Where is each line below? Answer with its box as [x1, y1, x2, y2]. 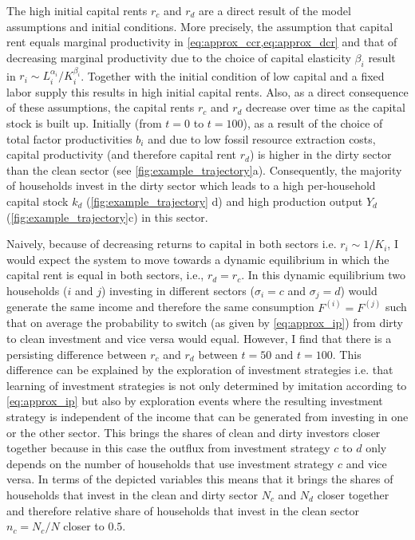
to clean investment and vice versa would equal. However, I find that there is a [6, 329, 392, 346]
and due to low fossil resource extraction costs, [148, 130, 376, 147]
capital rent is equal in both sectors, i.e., [6, 266, 204, 283]
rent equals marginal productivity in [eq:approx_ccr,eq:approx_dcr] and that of [6, 34, 397, 50]
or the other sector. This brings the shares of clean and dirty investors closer [6, 424, 381, 440]
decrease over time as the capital [246, 99, 405, 116]
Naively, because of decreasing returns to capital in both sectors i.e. [6, 235, 337, 252]
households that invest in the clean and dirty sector [6, 486, 258, 503]
